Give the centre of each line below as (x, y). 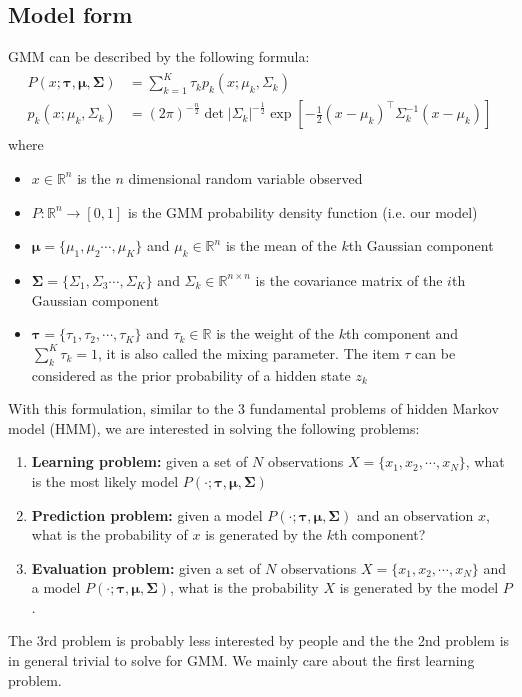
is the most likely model (105, 480)
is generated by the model (419, 587)
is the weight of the (275, 333)
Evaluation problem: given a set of (146, 567)
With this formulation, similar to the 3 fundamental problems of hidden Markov (253, 408)
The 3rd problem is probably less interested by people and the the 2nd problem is (259, 640)
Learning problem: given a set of (139, 461)
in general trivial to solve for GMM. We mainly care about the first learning (241, 660)
